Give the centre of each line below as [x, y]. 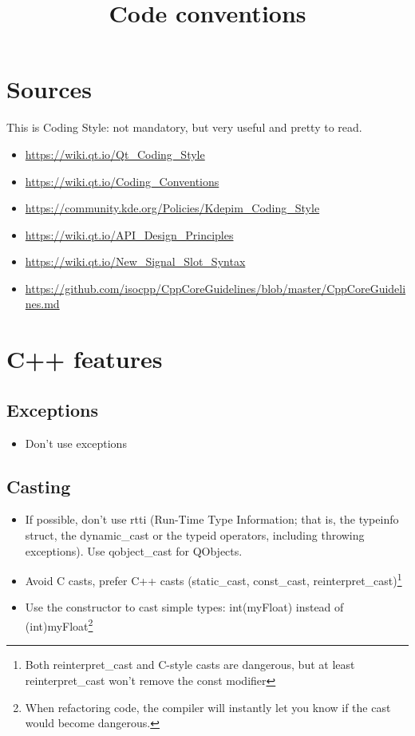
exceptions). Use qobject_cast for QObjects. [134, 550]
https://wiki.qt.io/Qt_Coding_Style [115, 154]
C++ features [85, 359]
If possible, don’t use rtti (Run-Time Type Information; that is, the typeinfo [212, 519]
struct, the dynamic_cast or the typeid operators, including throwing [195, 535]
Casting [39, 486]
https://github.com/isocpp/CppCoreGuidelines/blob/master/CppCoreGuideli [215, 288]
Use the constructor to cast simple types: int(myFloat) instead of [184, 607]
